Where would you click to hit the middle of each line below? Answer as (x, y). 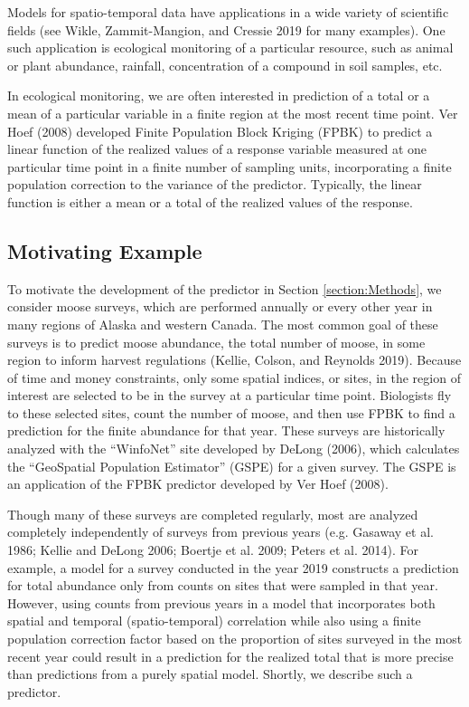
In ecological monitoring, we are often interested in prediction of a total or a (219, 96)
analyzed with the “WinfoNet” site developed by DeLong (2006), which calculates (234, 449)
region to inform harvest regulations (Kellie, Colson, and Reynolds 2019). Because (234, 360)
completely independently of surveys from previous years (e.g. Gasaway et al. (220, 532)
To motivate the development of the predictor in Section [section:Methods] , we (225, 288)
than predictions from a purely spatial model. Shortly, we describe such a (210, 674)
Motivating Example (105, 250)
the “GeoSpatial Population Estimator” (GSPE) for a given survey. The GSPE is (232, 466)
